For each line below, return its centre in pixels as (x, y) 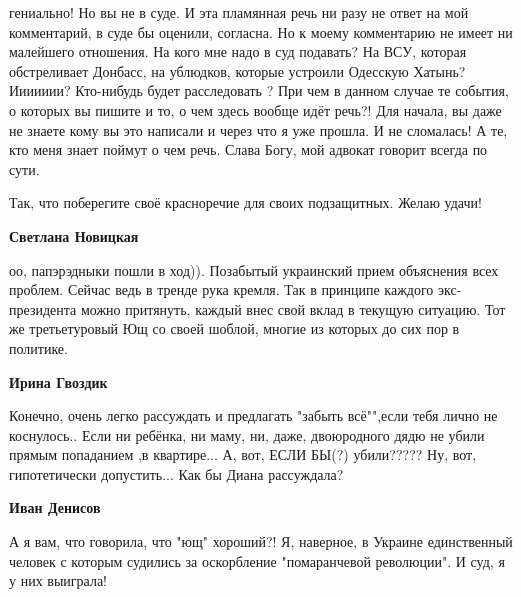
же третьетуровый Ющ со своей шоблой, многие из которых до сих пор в (234, 328)
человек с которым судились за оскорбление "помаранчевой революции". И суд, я (257, 560)
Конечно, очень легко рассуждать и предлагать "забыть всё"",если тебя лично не (253, 415)
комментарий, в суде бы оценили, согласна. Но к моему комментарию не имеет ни (261, 31)
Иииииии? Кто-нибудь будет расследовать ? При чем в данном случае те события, (259, 90)
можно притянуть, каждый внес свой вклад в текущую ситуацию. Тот (293, 308)
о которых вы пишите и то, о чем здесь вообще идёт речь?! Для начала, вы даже (255, 109)
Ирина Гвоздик (58, 381)
